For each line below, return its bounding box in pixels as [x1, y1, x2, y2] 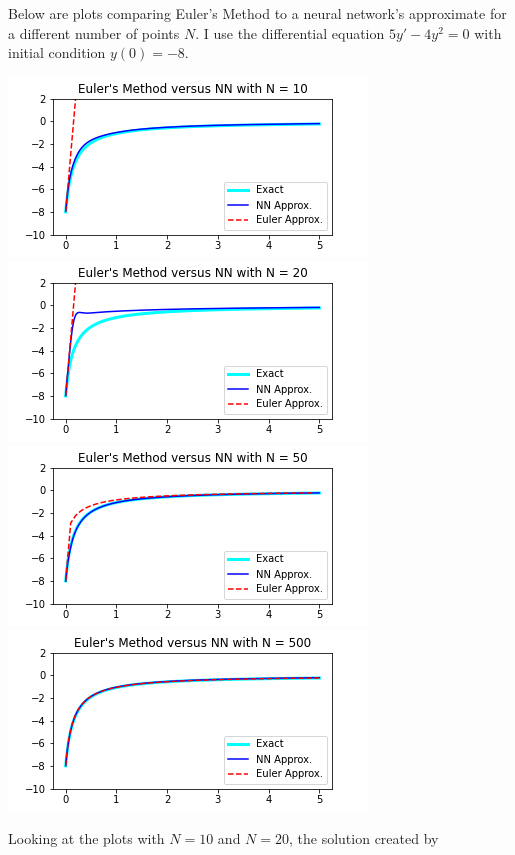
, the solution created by [289, 828, 439, 849]
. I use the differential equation [195, 22, 385, 43]
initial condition [8, 42, 106, 63]
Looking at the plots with [8, 828, 165, 849]
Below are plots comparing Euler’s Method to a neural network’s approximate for [8, 3, 507, 23]
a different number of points [8, 22, 180, 43]
